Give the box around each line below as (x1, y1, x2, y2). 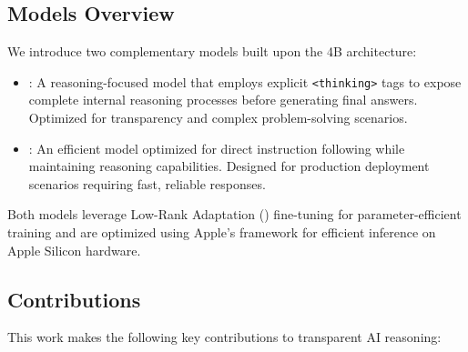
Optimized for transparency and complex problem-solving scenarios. (28, 108, 408, 127)
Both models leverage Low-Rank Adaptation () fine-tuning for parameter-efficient (7, 205, 462, 224)
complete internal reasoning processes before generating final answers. (28, 90, 418, 109)
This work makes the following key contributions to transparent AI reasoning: (7, 327, 442, 347)
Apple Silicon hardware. (7, 240, 141, 259)
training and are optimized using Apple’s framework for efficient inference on (7, 223, 436, 242)
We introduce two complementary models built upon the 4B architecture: (7, 42, 417, 61)
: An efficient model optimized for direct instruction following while (28, 138, 405, 157)
